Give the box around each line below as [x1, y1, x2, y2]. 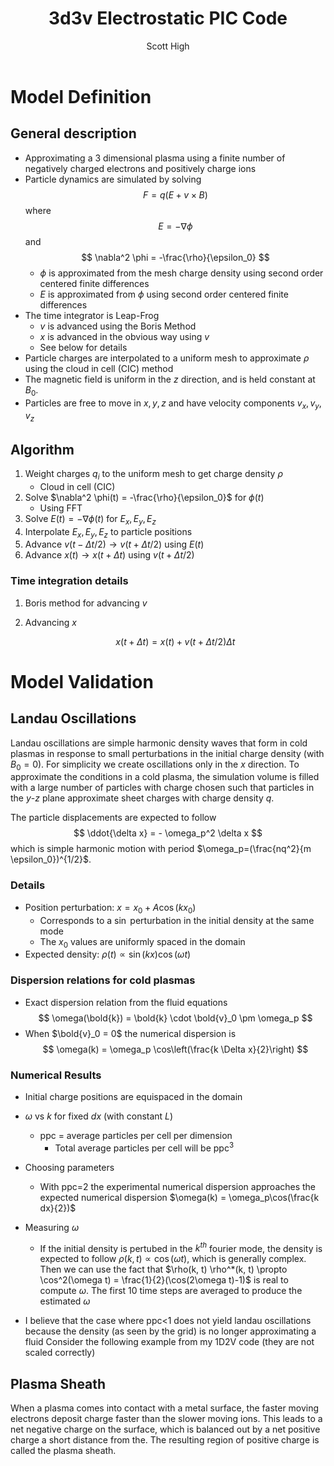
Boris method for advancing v [24, 597, 148, 609]
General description [10, 125, 137, 142]
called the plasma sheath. [10, 1445, 117, 1457]
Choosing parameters [24, 1161, 115, 1173]
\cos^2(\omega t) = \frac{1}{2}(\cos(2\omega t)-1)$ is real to [39, 1274, 289, 1286]
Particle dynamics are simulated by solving [24, 173, 202, 185]
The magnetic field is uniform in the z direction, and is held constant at [24, 373, 316, 385]
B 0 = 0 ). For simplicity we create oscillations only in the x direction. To [10, 758, 300, 772]
